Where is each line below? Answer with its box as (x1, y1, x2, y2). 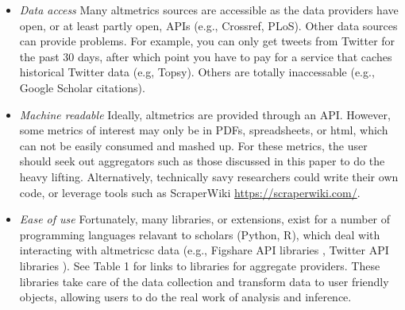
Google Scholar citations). (19, 79, 145, 95)
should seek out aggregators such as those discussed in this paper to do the (19, 153, 385, 169)
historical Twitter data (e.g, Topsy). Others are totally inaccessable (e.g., (19, 64, 375, 80)
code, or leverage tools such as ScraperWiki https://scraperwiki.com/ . (19, 184, 361, 200)
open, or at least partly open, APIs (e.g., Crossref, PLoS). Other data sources (19, 17, 398, 33)
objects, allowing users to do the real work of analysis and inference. (19, 289, 352, 305)
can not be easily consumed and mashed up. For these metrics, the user (19, 137, 368, 153)
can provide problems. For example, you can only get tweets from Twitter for (19, 33, 395, 49)
